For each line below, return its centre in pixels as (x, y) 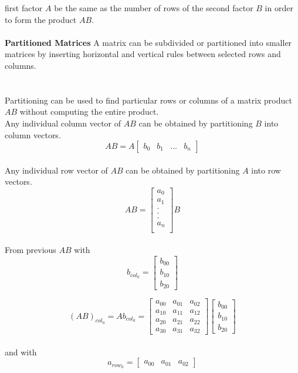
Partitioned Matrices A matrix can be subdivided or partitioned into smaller (148, 42)
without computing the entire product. (89, 111)
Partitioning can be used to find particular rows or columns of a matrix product (148, 100)
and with (21, 352)
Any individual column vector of (63, 123)
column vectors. (33, 134)
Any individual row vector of (56, 170)
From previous (31, 250)
